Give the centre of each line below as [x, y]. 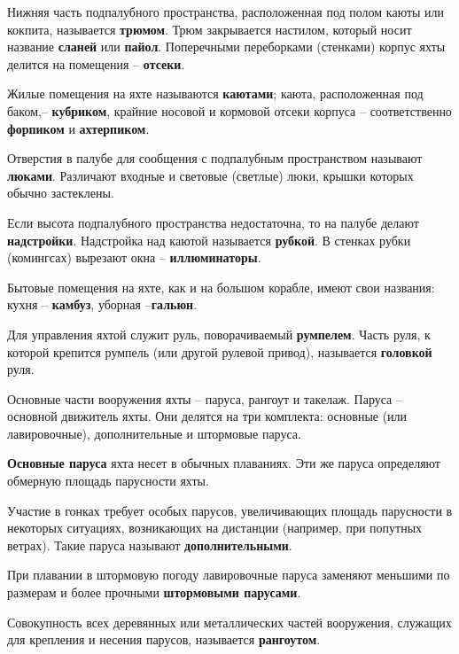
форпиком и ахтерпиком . [78, 128]
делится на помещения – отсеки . [96, 63]
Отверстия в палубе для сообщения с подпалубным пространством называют [215, 158]
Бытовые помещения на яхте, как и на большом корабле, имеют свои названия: [221, 287]
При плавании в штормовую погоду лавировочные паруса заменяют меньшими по [229, 575]
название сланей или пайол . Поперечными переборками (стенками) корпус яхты [226, 47]
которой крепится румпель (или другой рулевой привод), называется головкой [220, 351]
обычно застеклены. [61, 193]
